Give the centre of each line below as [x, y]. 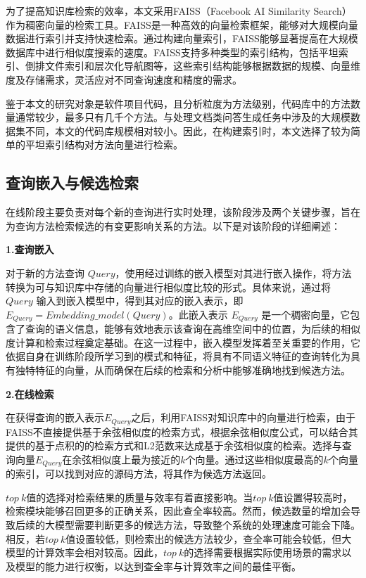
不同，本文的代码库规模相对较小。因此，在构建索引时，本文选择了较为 [188, 130]
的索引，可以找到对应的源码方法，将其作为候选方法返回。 [139, 474]
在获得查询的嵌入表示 [55, 417]
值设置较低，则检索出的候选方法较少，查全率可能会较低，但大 [209, 538]
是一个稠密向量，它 [306, 314]
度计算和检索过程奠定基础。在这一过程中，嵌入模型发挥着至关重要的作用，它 [183, 342]
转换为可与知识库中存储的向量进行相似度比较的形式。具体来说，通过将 [168, 287]
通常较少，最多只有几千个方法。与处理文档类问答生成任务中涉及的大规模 [183, 117]
